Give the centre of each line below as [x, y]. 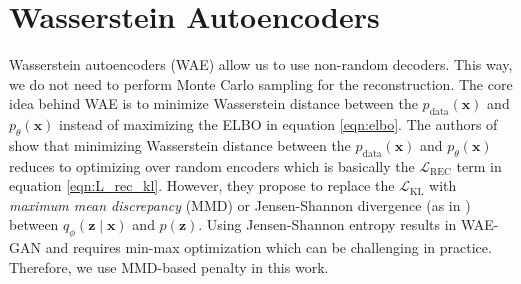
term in [479, 165]
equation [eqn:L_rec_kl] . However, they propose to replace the [202, 185]
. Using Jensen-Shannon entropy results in [327, 224]
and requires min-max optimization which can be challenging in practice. [268, 247]
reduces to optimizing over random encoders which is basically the [212, 165]
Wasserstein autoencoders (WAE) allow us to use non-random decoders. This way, [261, 64]
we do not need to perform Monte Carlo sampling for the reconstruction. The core [261, 83]
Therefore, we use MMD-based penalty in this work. [169, 266]
